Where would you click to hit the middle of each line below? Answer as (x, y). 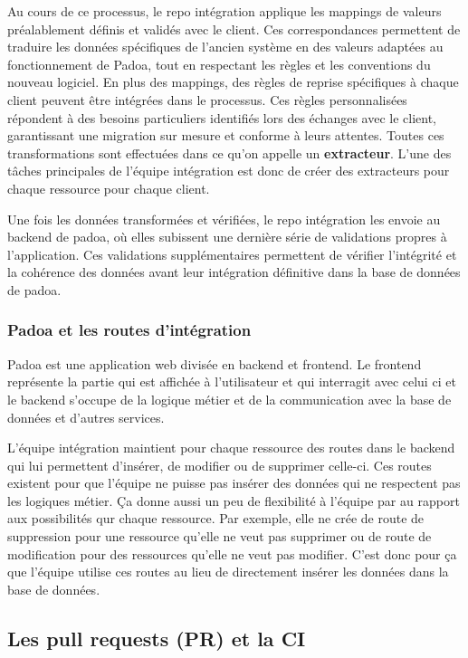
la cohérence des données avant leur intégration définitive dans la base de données (234, 272)
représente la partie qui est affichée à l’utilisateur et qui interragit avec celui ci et (232, 381)
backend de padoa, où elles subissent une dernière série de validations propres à (227, 237)
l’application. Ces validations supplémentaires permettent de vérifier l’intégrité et (232, 254)
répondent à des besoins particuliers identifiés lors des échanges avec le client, (222, 117)
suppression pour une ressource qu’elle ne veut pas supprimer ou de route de (220, 536)
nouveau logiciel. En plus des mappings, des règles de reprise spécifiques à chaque (233, 82)
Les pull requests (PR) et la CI (157, 638)
